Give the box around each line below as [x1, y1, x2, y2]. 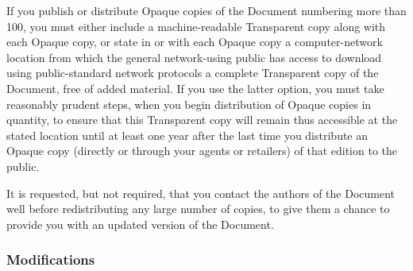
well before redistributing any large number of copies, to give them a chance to [6, 200, 390, 217]
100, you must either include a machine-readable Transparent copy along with [6, 17, 386, 34]
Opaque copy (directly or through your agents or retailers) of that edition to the [6, 142, 398, 159]
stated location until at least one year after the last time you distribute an [6, 126, 369, 143]
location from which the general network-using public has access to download [6, 48, 382, 65]
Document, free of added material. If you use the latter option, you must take [6, 79, 384, 96]
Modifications [6, 250, 95, 269]
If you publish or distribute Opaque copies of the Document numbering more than [6, 2, 407, 18]
